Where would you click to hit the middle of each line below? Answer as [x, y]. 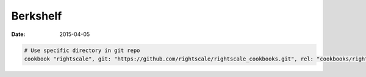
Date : [18, 34]
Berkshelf [37, 16]
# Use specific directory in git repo [82, 50]
